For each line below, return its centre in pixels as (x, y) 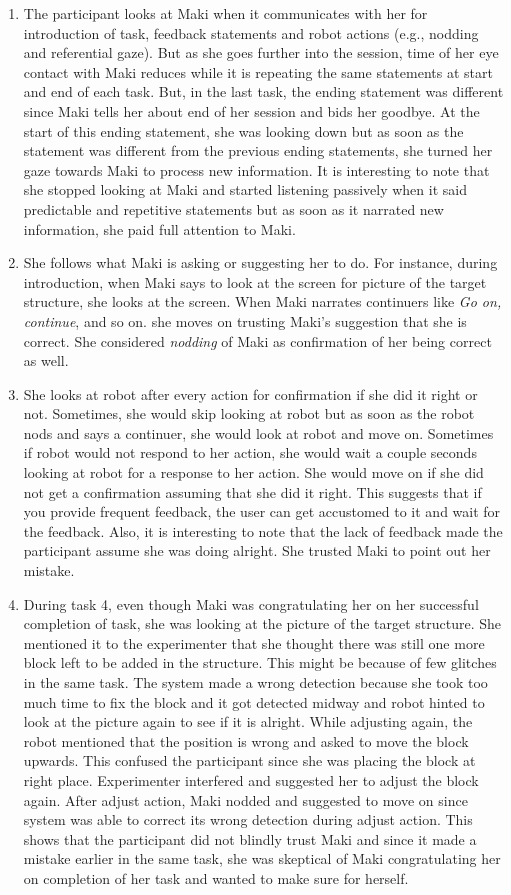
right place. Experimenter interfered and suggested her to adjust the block (251, 779)
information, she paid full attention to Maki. (159, 228)
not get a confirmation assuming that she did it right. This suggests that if (252, 491)
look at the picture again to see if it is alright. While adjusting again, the (248, 721)
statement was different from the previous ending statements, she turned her (258, 150)
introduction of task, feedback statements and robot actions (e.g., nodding (251, 32)
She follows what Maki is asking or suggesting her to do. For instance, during (260, 262)
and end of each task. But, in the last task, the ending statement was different (263, 91)
